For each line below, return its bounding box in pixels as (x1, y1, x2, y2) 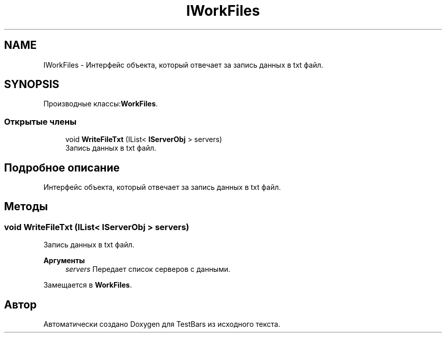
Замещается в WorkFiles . (43, 280, 132, 290)
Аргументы (43, 256, 85, 265)
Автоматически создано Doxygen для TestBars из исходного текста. (43, 320, 281, 329)
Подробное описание (4, 161, 120, 174)
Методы (4, 200, 48, 213)
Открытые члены (4, 116, 77, 127)
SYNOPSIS (4, 78, 60, 91)
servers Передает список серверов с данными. (65, 265, 231, 274)
